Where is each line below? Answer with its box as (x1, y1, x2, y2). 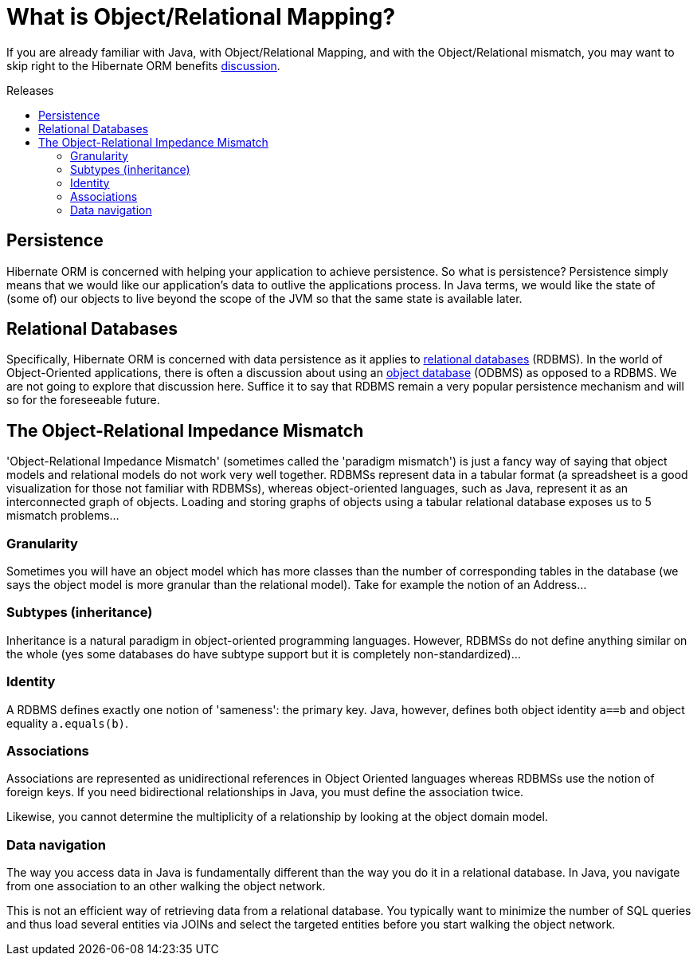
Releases (6, 83, 54, 97)
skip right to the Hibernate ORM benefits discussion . (6, 58, 280, 73)
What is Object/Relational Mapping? (6, 3, 396, 30)
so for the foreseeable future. (6, 393, 160, 407)
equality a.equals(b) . (6, 716, 129, 730)
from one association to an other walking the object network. (6, 879, 326, 893)
